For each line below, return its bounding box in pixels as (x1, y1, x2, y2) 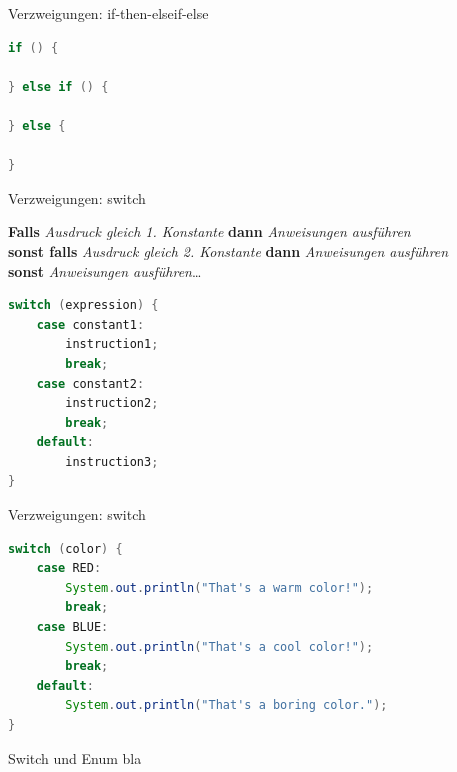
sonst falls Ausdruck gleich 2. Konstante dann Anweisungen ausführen (8, 240, 449, 261)
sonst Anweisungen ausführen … (8, 260, 202, 281)
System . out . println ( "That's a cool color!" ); (65, 639, 374, 654)
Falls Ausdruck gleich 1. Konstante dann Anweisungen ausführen (8, 221, 411, 242)
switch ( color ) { (8, 541, 123, 556)
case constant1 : (36, 317, 145, 332)
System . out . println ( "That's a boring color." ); (65, 698, 388, 713)
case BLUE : (36, 620, 109, 635)
